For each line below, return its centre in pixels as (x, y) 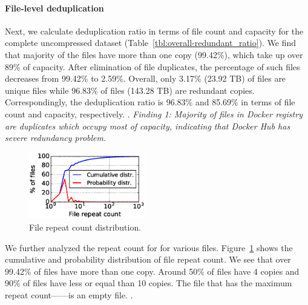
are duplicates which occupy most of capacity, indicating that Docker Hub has (148, 126)
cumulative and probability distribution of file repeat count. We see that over (148, 259)
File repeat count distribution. (85, 227)
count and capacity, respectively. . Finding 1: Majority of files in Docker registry (154, 113)
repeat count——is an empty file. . (69, 294)
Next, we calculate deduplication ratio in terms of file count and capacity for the (154, 31)
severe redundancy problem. (56, 138)
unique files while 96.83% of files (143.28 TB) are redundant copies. (130, 90)
